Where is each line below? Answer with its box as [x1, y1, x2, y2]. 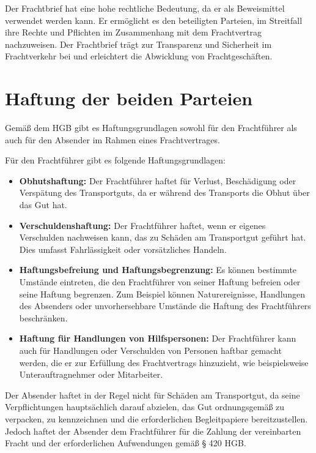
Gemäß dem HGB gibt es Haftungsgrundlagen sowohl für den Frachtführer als [5, 121, 297, 134]
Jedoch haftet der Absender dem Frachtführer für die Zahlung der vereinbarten [5, 424, 301, 437]
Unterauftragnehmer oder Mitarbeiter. [19, 368, 163, 381]
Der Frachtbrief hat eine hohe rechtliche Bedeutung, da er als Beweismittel [5, 2, 285, 14]
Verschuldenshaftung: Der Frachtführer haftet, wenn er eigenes [19, 219, 266, 231]
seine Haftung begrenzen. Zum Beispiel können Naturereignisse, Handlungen [19, 287, 306, 300]
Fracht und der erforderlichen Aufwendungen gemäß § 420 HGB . [5, 436, 246, 449]
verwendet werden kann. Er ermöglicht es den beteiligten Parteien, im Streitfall [5, 13, 303, 26]
